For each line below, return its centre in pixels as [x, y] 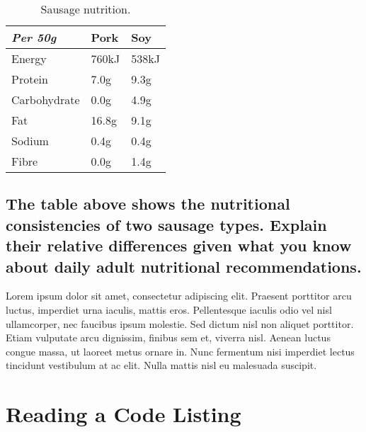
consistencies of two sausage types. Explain [166, 224]
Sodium [30, 141]
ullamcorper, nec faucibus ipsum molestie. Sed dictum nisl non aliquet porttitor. [180, 323]
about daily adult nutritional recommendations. [184, 266]
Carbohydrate [46, 100]
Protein [30, 79]
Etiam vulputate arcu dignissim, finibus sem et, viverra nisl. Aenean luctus [168, 337]
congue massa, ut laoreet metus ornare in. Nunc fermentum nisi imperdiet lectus [180, 351]
